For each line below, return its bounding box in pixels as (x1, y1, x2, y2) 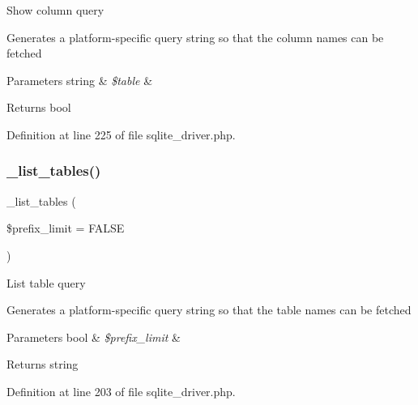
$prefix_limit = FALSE (6, 220, 125, 237)
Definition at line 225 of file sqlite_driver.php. (6, 126, 236, 143)
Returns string (6, 356, 79, 373)
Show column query (6, 2, 104, 18)
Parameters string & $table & (6, 71, 153, 88)
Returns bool (6, 99, 71, 116)
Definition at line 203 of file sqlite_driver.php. (6, 382, 236, 399)
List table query (6, 274, 86, 291)
